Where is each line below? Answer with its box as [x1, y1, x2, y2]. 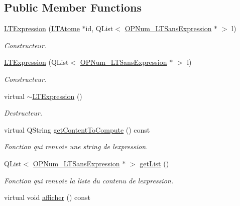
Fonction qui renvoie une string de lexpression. [4, 141, 148, 152]
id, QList [85, 23, 113, 34]
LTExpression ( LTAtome [4, 23, 80, 34]
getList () [140, 158, 169, 168]
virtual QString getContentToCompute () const [4, 124, 150, 135]
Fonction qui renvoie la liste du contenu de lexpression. [4, 175, 173, 185]
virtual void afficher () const [4, 192, 91, 202]
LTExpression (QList [4, 57, 69, 67]
